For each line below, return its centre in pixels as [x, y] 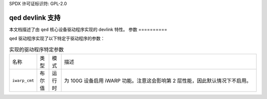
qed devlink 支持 [35, 17]
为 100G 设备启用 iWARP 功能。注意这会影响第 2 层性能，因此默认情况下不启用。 [158, 81]
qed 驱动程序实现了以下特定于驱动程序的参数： [57, 38]
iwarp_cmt [23, 81]
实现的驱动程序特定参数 [37, 49]
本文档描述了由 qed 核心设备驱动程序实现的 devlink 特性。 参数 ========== [88, 29]
